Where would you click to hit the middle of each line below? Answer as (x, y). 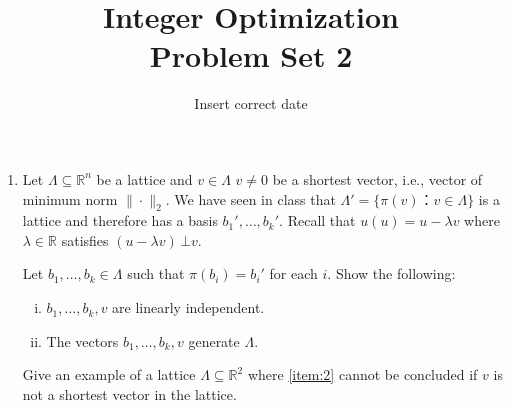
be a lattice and (144, 178)
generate (214, 340)
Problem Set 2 (251, 55)
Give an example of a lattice (109, 374)
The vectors (82, 340)
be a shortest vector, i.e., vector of (377, 178)
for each (293, 273)
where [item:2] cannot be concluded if (362, 374)
